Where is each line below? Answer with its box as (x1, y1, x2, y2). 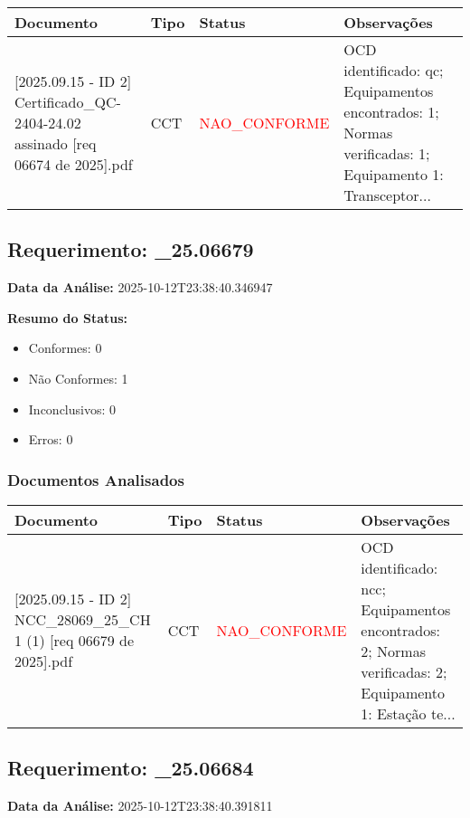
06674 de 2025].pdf (14, 153, 133, 175)
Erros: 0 (28, 430, 73, 449)
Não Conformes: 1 (28, 368, 128, 387)
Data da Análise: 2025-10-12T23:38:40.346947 (7, 278, 273, 297)
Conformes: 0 (28, 338, 102, 357)
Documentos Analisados (7, 468, 184, 490)
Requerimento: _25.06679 (7, 235, 254, 263)
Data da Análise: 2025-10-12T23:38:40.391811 (7, 796, 273, 815)
